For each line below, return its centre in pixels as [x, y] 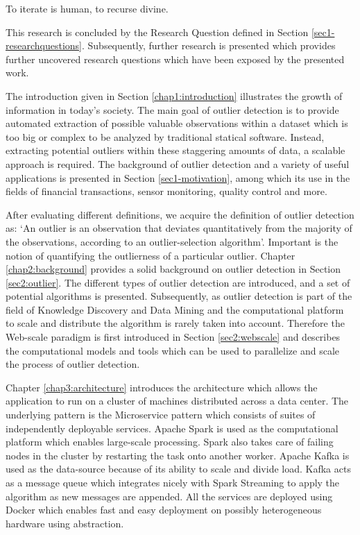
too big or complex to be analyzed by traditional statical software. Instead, [165, 136]
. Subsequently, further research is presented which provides [208, 45]
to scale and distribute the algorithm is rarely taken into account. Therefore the [175, 323]
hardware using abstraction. [65, 523]
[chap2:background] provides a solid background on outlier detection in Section [173, 269]
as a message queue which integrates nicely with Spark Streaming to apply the [173, 482]
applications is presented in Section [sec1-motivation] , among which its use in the [178, 177]
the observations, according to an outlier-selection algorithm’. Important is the [172, 241]
